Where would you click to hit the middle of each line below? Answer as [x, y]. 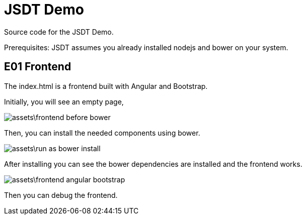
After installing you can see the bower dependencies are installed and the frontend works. [153, 164]
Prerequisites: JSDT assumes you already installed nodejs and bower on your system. [146, 47]
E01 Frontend [38, 67]
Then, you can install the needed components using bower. [102, 133]
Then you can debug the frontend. [61, 195]
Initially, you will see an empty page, [64, 101]
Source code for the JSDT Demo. [59, 32]
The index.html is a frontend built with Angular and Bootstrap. [106, 86]
